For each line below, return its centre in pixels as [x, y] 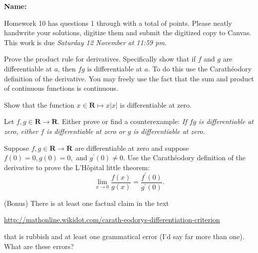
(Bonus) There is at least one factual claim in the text [86, 203]
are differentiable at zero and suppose [132, 148]
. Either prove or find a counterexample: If [122, 121]
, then [67, 68]
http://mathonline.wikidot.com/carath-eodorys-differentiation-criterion [112, 220]
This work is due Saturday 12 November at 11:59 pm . [85, 42]
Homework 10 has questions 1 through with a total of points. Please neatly [118, 23]
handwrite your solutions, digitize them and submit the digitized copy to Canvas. [128, 32]
